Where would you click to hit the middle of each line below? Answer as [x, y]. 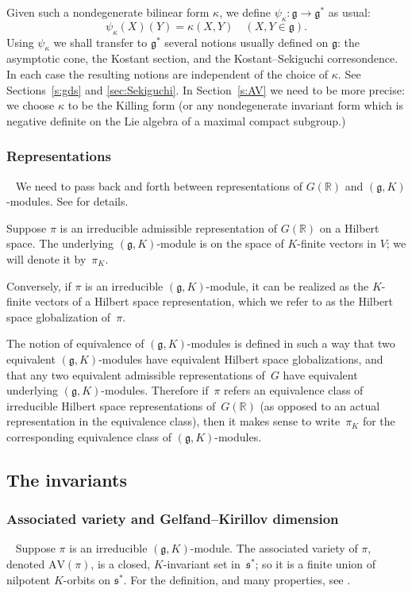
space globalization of [59, 316]
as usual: [349, 12]
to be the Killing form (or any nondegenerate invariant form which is [235, 105]
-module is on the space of [220, 243]
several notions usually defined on [246, 42]
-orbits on [87, 579]
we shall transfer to [100, 42]
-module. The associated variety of [274, 548]
